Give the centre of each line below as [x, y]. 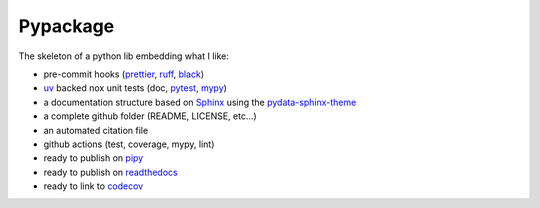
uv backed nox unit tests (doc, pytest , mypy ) [135, 88]
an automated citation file [96, 130]
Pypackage [66, 26]
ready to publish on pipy [93, 158]
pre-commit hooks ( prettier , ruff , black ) [124, 74]
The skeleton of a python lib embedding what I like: [124, 56]
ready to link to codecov [93, 186]
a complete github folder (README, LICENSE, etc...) [150, 116]
